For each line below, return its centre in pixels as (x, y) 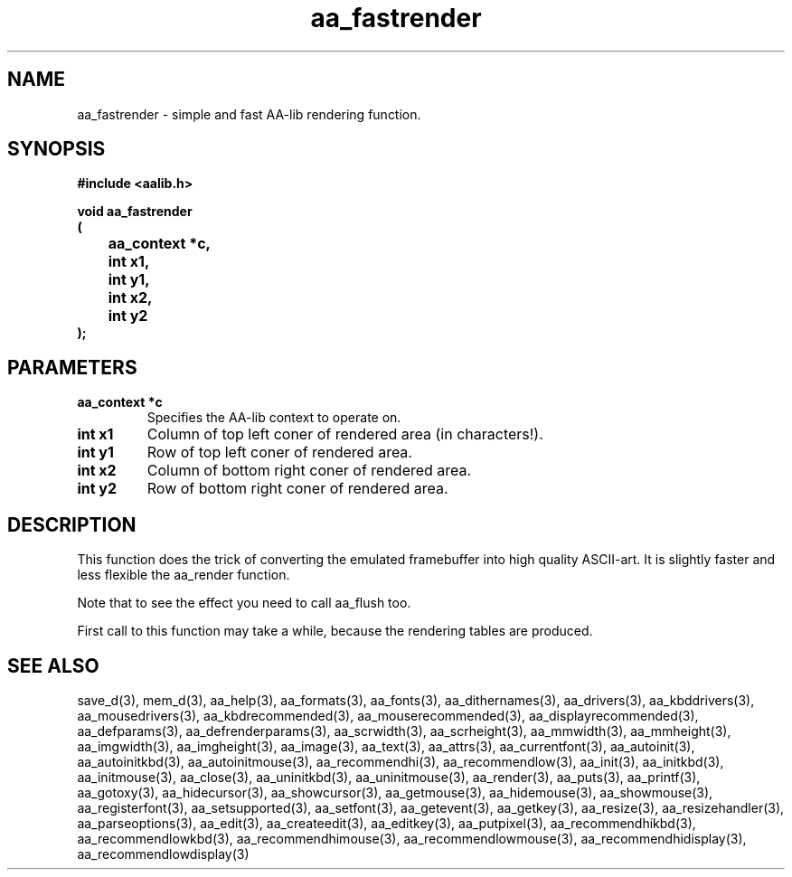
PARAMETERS (72, 367)
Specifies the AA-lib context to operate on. (274, 418)
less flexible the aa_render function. (184, 575)
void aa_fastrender (135, 212)
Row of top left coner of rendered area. (279, 453)
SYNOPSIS (57, 149)
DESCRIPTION (72, 524)
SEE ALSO (53, 665)
